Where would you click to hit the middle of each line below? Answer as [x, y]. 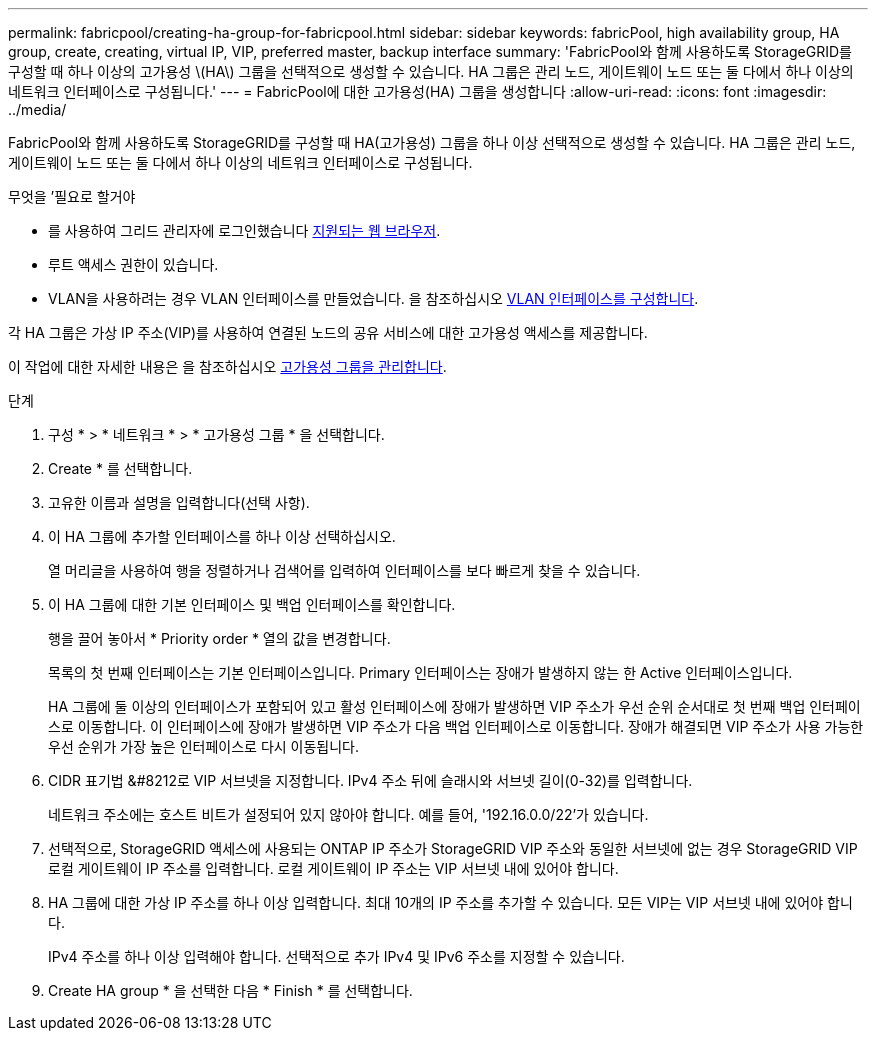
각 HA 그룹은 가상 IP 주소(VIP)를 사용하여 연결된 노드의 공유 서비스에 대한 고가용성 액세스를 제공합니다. [328, 332]
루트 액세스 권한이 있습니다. [133, 264]
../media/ [37, 109]
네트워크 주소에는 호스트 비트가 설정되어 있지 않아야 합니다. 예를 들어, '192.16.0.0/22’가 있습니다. [348, 814]
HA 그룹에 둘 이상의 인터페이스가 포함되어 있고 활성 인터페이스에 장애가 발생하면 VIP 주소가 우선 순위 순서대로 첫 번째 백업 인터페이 [454, 706]
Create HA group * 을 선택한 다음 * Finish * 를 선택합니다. [230, 990]
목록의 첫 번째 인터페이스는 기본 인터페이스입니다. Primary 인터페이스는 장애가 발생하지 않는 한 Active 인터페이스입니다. [420, 672]
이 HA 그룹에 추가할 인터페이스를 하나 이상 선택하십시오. [222, 536]
